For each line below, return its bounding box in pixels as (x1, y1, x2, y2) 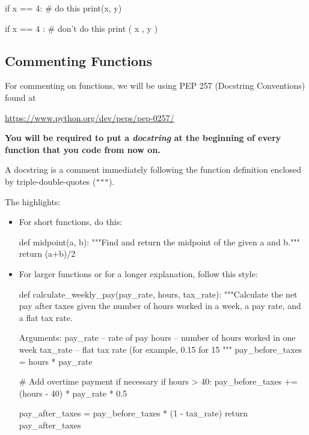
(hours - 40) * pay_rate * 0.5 (19, 386, 127, 399)
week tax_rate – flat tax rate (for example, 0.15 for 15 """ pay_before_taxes (19, 343, 302, 355)
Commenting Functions (5, 51, 153, 70)
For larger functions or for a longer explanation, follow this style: (19, 267, 258, 280)
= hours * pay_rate (19, 355, 93, 367)
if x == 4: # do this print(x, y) (5, 2, 122, 14)
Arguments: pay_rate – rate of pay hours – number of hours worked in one (19, 331, 296, 344)
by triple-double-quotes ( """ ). (5, 175, 115, 187)
